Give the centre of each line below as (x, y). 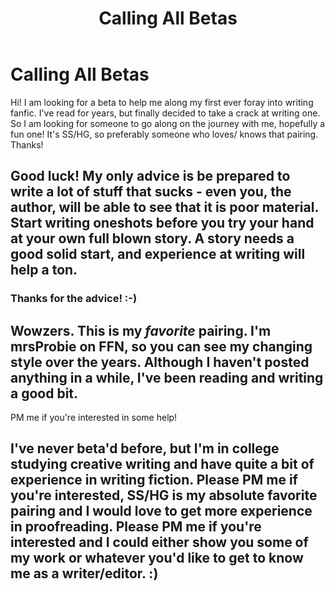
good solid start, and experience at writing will (158, 254)
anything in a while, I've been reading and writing (167, 377)
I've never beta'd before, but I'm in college (145, 448)
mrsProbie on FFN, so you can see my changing (161, 346)
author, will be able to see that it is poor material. (164, 207)
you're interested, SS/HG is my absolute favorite (164, 495)
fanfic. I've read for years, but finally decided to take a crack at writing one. (165, 113)
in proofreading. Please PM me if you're (136, 527)
